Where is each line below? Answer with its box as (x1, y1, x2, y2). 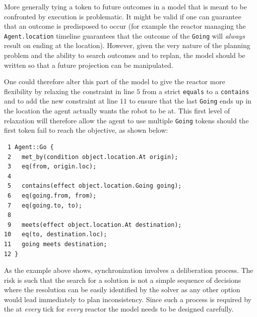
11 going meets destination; (4, 240, 107, 248)
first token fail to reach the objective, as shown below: (4, 125, 168, 135)
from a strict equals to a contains (142, 86, 250, 96)
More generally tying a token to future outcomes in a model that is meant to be (4, 1, 247, 11)
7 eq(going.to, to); (7, 202, 82, 209)
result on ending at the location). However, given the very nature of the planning (4, 40, 251, 51)
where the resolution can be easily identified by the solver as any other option (4, 284, 241, 295)
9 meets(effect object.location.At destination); (7, 221, 182, 228)
